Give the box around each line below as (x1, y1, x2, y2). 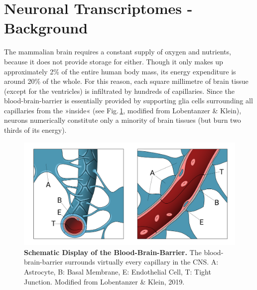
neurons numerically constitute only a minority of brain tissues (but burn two (4, 115, 241, 125)
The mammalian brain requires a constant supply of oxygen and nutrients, (4, 46, 231, 57)
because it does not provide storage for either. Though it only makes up (4, 56, 223, 66)
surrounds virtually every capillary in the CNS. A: (65, 257, 219, 267)
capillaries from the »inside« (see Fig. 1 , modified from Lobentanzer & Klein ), (4, 105, 242, 115)
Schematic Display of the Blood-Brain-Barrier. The (24, 247, 202, 257)
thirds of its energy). (4, 125, 67, 135)
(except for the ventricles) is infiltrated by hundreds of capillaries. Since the (4, 85, 235, 96)
